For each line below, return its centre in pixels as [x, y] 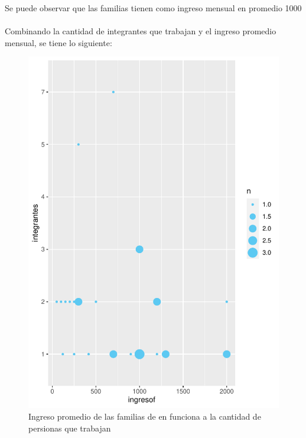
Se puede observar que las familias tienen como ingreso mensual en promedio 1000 [153, 8]
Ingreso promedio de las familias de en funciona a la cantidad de [145, 416]
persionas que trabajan [70, 428]
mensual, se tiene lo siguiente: [58, 42]
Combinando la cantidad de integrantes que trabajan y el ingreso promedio [141, 31]
